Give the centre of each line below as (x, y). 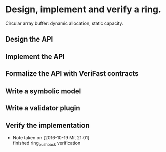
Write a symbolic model (43, 91)
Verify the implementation (47, 125)
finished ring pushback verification (47, 144)
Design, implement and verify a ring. (84, 9)
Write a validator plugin (43, 108)
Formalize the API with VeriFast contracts (72, 74)
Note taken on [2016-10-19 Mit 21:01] (51, 137)
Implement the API (35, 56)
